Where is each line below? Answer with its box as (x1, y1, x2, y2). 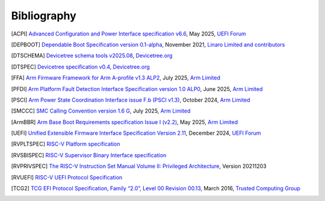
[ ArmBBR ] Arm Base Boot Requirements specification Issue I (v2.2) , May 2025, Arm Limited (11, 118, 238, 126)
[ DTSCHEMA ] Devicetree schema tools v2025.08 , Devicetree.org (11, 52, 173, 60)
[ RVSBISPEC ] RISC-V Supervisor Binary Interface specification (11, 151, 167, 159)
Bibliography (11, 9, 76, 22)
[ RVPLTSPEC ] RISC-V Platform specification (11, 140, 120, 147)
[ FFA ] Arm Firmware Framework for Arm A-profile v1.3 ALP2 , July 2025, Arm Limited (11, 74, 221, 81)
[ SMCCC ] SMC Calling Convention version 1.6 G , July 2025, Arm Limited (11, 107, 191, 114)
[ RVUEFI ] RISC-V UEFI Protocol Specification (11, 173, 123, 181)
